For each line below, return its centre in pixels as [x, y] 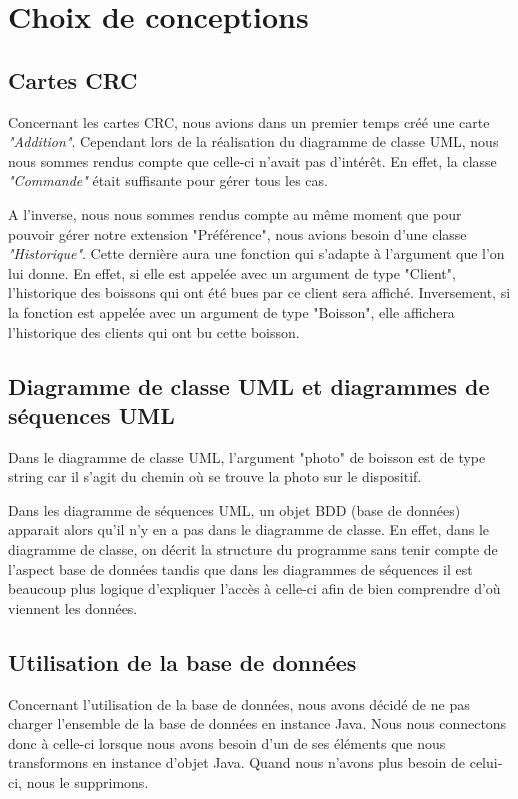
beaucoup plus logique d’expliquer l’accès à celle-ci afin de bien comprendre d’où [254, 588]
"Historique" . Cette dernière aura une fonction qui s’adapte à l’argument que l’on [256, 253]
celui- [486, 762]
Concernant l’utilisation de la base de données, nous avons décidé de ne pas [239, 703]
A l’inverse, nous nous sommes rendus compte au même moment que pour [235, 213]
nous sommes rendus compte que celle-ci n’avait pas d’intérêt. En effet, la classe [252, 160]
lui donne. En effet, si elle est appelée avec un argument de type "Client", [232, 272]
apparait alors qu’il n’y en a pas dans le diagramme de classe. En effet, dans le [249, 529]
